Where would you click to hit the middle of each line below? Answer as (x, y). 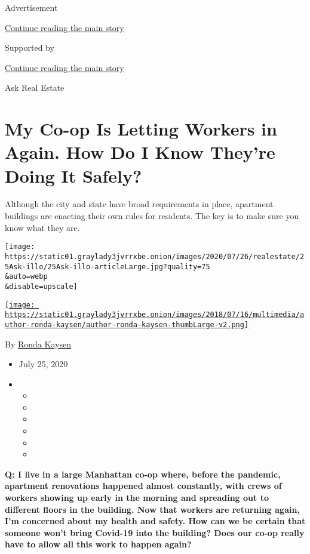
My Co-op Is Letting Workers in (141, 129)
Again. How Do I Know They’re (140, 152)
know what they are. (42, 227)
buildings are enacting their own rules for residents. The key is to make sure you (152, 216)
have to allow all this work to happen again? (98, 544)
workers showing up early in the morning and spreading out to (137, 498)
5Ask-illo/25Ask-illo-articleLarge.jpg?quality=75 (108, 267)
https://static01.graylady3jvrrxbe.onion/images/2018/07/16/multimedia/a (155, 315)
